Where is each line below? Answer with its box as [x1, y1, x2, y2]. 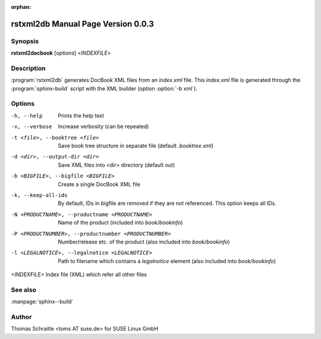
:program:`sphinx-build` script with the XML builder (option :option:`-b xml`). [11, 85, 197, 92]
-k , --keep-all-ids [11, 192, 68, 198]
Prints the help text [58, 112, 104, 119]
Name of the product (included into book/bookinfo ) [58, 219, 183, 226]
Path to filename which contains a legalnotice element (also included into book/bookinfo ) [58, 257, 276, 264]
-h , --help [11, 112, 43, 119]
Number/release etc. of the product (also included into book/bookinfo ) [58, 238, 230, 245]
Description [11, 64, 46, 72]
